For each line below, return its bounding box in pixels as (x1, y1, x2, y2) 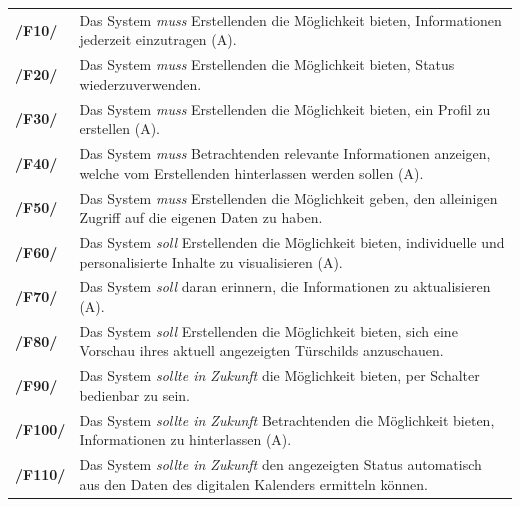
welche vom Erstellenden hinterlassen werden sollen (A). (79, 162, 424, 183)
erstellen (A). (79, 118, 161, 139)
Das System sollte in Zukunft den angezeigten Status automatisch (79, 454, 482, 475)
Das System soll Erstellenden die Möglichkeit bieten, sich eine (79, 320, 458, 341)
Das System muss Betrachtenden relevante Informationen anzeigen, (79, 143, 491, 164)
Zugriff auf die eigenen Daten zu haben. (79, 207, 323, 228)
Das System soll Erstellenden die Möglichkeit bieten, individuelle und (79, 231, 505, 252)
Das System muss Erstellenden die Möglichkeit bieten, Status (79, 54, 455, 75)
